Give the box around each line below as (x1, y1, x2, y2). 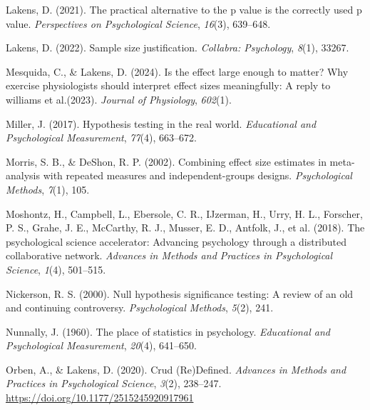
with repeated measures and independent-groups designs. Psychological (43, 168, 352, 183)
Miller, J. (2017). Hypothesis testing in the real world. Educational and (6, 116, 317, 131)
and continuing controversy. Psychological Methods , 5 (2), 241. (6, 300, 274, 315)
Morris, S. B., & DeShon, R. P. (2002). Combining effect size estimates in (6, 154, 327, 169)
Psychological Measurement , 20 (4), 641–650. (6, 338, 197, 353)
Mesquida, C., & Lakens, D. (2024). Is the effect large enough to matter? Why (6, 64, 349, 79)
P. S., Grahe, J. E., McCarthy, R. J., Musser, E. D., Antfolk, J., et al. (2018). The (6, 220, 365, 235)
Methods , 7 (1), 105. (6, 181, 90, 196)
